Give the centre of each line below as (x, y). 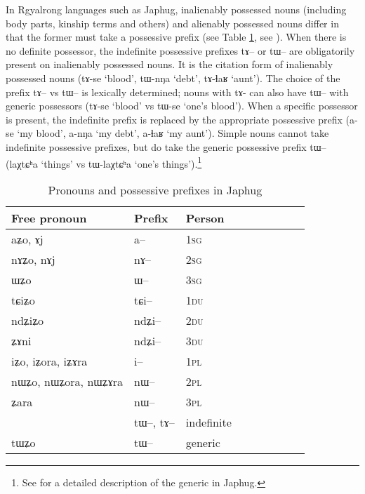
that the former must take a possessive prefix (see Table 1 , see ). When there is (176, 37)
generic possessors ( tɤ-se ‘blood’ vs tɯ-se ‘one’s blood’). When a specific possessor (182, 106)
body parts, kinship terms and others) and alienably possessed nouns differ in (172, 23)
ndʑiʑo (28, 320)
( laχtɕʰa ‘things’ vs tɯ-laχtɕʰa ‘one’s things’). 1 (104, 162)
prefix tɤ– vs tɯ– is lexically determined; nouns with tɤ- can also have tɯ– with (177, 92)
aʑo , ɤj (27, 239)
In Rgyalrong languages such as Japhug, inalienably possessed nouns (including (176, 9)
